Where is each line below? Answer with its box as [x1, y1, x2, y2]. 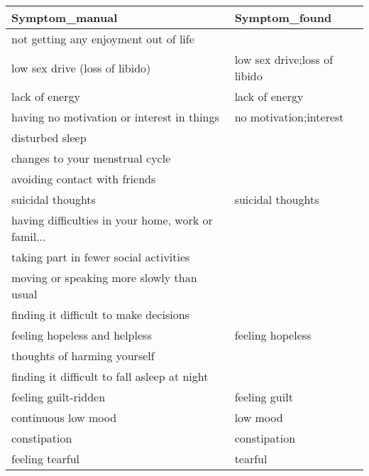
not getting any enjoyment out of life [11, 31, 194, 47]
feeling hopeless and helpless [11, 327, 152, 343]
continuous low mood [11, 409, 117, 426]
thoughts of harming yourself [11, 347, 155, 364]
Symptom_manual [11, 9, 118, 26]
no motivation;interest [234, 109, 344, 125]
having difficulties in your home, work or [11, 212, 213, 228]
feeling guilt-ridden [11, 389, 106, 405]
